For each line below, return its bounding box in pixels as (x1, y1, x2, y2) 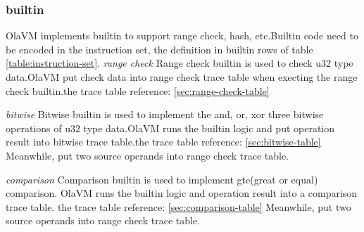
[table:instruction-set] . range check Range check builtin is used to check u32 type (6, 56, 353, 70)
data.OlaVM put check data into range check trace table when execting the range (6, 70, 358, 84)
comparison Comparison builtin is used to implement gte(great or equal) (6, 172, 318, 186)
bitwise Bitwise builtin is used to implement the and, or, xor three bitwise (6, 107, 324, 122)
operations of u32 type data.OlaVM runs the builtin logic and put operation (6, 120, 335, 135)
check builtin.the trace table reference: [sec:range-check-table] (6, 83, 270, 98)
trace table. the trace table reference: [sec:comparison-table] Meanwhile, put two (6, 199, 351, 214)
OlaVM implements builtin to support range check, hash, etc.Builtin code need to (6, 28, 359, 43)
